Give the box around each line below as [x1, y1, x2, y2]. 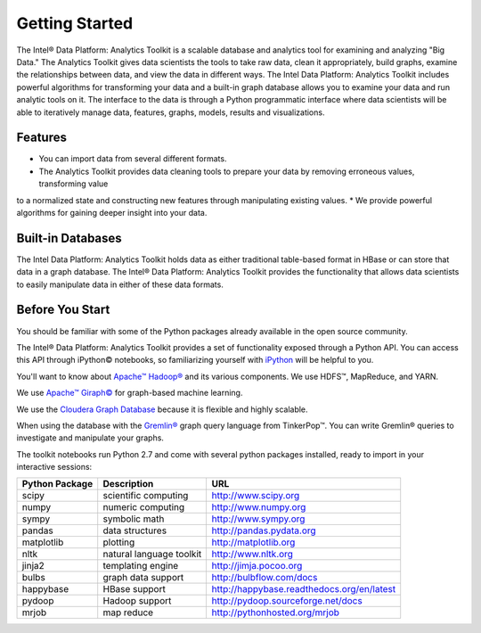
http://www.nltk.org [211, 548, 294, 561]
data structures [102, 524, 167, 537]
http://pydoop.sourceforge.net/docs [211, 595, 363, 607]
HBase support [102, 583, 167, 596]
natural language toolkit [102, 548, 202, 561]
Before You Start [16, 302, 110, 317]
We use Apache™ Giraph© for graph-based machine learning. [16, 388, 243, 399]
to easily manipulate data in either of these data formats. [16, 279, 224, 290]
